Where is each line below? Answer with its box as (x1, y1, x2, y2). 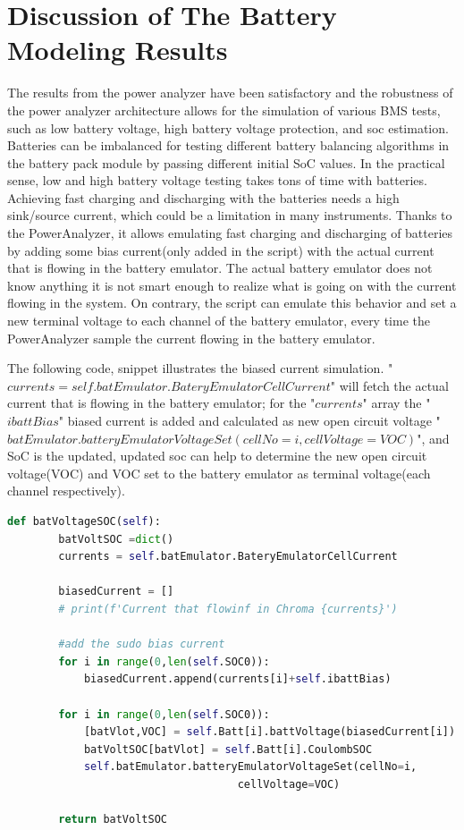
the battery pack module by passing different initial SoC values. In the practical (7, 153, 445, 172)
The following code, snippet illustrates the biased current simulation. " (7, 359, 393, 377)
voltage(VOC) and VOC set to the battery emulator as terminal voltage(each (7, 463, 431, 482)
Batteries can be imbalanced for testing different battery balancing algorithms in (7, 136, 450, 155)
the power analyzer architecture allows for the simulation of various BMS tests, (7, 100, 441, 119)
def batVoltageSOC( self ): (7, 514, 161, 528)
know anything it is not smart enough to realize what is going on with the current (7, 275, 457, 294)
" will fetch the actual (330, 376, 449, 394)
